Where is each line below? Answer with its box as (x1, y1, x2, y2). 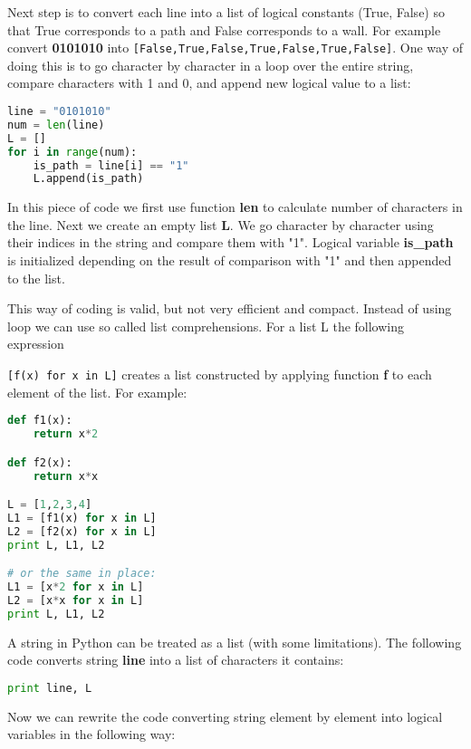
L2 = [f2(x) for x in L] (7, 524, 157, 538)
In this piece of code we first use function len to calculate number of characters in (7, 197, 463, 216)
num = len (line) (7, 118, 105, 131)
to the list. (7, 268, 65, 287)
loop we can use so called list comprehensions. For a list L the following (7, 316, 405, 335)
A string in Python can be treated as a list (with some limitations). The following (7, 632, 462, 651)
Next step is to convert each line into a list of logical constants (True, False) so (7, 3, 445, 21)
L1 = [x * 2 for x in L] (7, 581, 144, 594)
